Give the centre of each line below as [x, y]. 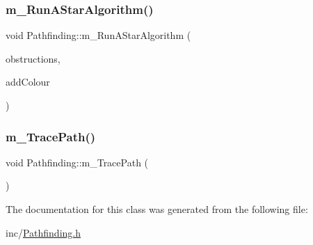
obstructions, [33, 58]
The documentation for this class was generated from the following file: [157, 209]
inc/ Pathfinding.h [43, 232]
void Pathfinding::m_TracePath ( [77, 162]
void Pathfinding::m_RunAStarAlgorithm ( [98, 35]
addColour [28, 82]
